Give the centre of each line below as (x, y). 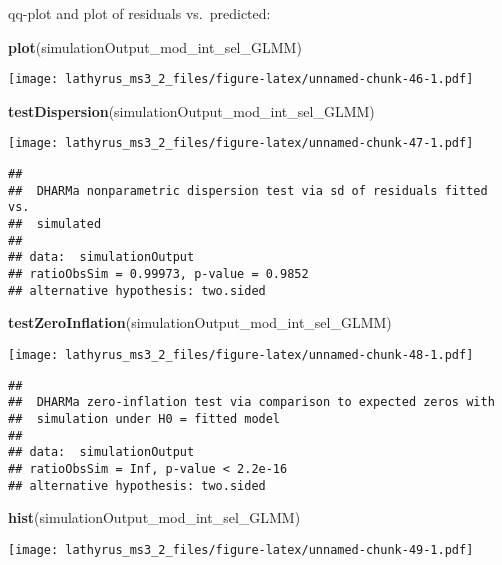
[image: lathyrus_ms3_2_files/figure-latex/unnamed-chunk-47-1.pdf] (241, 143)
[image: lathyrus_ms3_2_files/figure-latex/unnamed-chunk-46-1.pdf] (241, 79)
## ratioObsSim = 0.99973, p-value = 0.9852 (158, 274)
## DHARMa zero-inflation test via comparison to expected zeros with (251, 402)
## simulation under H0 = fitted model (144, 418)
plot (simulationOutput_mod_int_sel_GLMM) (155, 46)
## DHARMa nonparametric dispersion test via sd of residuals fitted (248, 190)
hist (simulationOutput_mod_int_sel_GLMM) (154, 517)
